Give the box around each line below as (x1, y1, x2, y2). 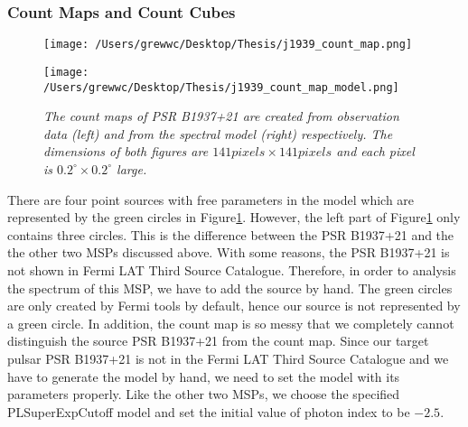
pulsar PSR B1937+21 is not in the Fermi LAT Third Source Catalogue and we (7, 348, 449, 367)
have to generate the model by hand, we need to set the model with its (7, 367, 400, 385)
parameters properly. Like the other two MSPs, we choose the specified (7, 385, 400, 404)
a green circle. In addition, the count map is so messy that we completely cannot (7, 313, 454, 332)
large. (117, 159, 147, 178)
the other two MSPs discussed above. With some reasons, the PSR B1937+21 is (7, 243, 450, 262)
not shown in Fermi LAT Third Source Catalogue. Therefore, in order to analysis (7, 260, 456, 279)
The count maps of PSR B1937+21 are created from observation (43, 107, 399, 125)
